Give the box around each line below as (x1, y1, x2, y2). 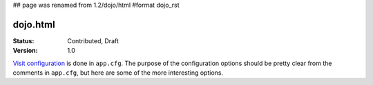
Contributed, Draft (67, 36, 119, 45)
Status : (12, 36, 35, 45)
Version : (12, 47, 38, 55)
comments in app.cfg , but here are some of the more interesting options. (12, 69, 224, 77)
